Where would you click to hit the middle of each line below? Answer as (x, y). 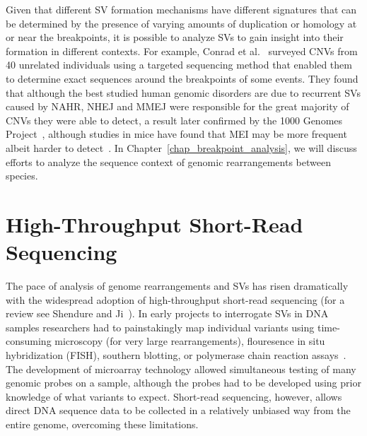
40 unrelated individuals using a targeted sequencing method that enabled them (179, 65)
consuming (29, 341)
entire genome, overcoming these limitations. (102, 424)
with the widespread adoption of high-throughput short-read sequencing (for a (175, 299)
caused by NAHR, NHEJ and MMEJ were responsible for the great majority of (177, 106)
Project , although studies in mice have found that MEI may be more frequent (176, 134)
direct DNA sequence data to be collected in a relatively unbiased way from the (178, 410)
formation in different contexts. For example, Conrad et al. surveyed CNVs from (182, 51)
